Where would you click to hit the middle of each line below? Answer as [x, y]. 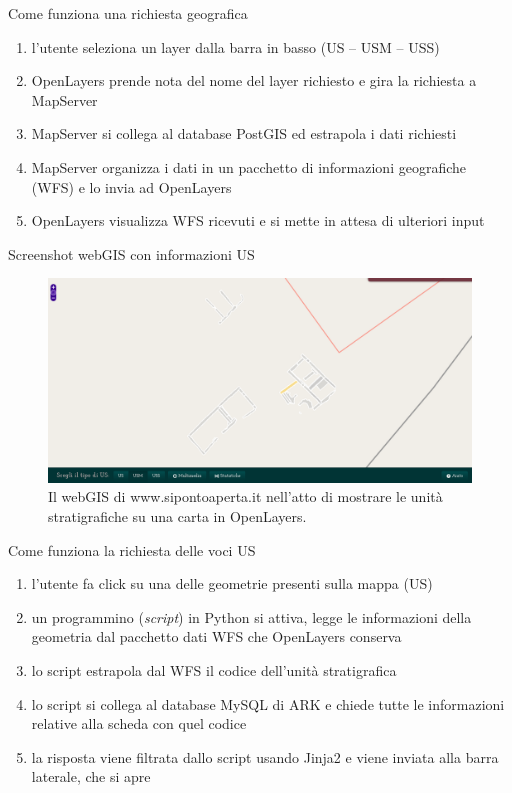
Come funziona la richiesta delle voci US [132, 549]
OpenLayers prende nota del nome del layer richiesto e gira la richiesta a [254, 80]
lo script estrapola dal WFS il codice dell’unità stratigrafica [214, 670]
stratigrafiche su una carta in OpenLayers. [177, 516]
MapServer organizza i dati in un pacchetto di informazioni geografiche [249, 166]
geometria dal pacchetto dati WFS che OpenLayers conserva [216, 636]
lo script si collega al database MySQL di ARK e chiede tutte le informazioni [268, 703]
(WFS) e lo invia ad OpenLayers [131, 186]
